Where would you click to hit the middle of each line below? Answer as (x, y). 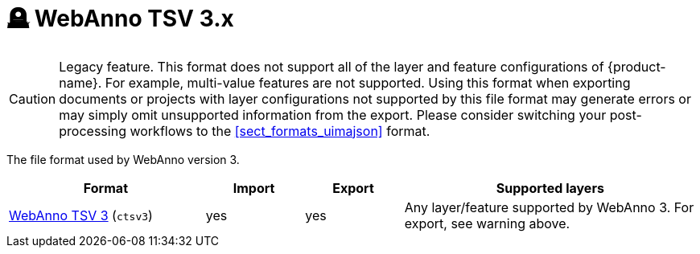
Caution (33, 98)
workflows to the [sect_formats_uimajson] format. (280, 131)
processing (93, 131)
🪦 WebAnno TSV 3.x (120, 18)
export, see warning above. (487, 223)
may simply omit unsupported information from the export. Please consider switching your (333, 115)
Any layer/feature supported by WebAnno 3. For (549, 207)
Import (254, 188)
